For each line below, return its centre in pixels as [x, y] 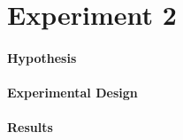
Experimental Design [72, 93]
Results [30, 127]
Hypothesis [42, 57]
